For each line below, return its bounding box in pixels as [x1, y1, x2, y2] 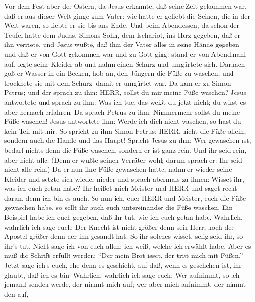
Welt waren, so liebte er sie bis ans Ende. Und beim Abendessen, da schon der [4, 20, 239, 30]
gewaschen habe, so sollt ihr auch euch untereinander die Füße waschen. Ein [4, 202, 233, 212]
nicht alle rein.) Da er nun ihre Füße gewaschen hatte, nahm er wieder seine [4, 164, 232, 174]
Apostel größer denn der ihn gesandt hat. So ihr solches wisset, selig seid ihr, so [4, 231, 243, 241]
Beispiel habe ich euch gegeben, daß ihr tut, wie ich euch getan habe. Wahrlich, [4, 212, 243, 222]
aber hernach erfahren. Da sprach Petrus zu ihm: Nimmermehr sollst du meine [4, 106, 240, 116]
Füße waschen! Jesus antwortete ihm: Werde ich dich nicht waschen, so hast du [4, 116, 241, 126]
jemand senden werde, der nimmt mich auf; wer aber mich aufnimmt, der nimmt [4, 279, 246, 289]
